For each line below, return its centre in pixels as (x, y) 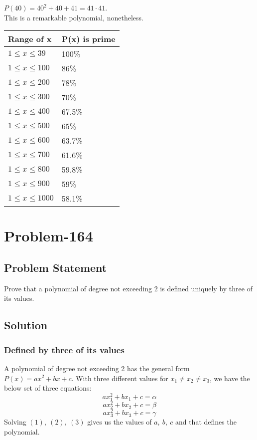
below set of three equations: (48, 388)
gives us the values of (120, 422)
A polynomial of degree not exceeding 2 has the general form (97, 368)
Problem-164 (49, 236)
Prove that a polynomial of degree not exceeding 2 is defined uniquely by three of (128, 288)
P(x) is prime (88, 39)
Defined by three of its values (64, 349)
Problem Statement (56, 267)
